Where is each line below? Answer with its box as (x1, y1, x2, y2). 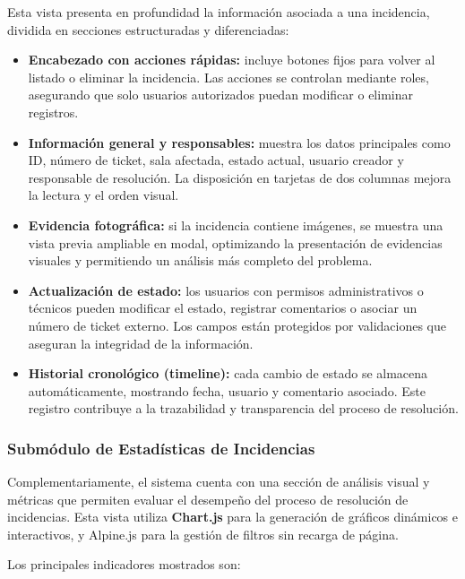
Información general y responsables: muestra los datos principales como (28, 133, 451, 151)
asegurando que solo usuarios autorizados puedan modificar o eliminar (28, 85, 413, 104)
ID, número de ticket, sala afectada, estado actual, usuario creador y (28, 151, 404, 169)
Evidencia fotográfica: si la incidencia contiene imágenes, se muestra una (28, 215, 443, 234)
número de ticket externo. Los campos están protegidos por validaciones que (28, 315, 446, 334)
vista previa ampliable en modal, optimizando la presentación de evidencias (28, 233, 443, 252)
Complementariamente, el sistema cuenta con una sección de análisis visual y (7, 472, 430, 491)
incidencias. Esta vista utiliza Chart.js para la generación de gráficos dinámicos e (7, 507, 459, 526)
